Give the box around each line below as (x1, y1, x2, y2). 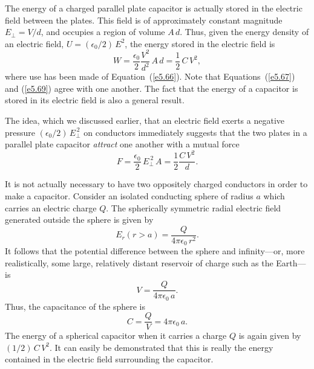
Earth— (276, 256, 306, 269)
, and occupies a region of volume (41, 25, 165, 38)
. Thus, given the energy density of (180, 25, 309, 38)
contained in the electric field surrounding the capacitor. (5, 353, 214, 365)
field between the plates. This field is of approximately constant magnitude (5, 13, 283, 26)
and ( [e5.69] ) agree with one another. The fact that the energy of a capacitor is (5, 82, 298, 94)
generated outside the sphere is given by (5, 213, 154, 226)
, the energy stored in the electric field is (125, 37, 275, 50)
